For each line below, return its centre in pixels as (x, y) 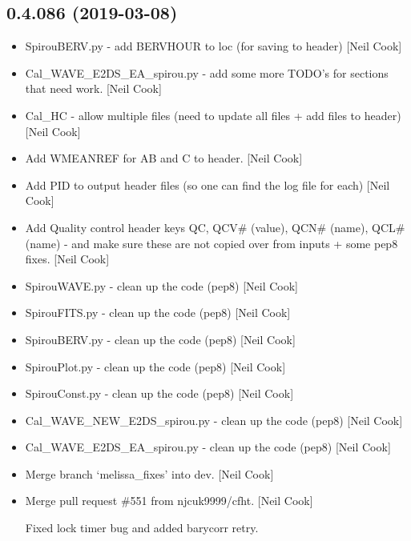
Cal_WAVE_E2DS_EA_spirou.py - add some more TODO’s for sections (207, 72)
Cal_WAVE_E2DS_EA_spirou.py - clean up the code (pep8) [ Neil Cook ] (208, 447)
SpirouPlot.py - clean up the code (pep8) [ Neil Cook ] (155, 366)
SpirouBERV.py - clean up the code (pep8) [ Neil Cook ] (160, 339)
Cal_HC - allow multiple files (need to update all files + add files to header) (213, 115)
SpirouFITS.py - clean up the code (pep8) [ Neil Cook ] (158, 313)
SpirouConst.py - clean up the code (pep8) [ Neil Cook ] (159, 393)
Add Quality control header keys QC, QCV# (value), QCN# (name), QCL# (215, 227)
